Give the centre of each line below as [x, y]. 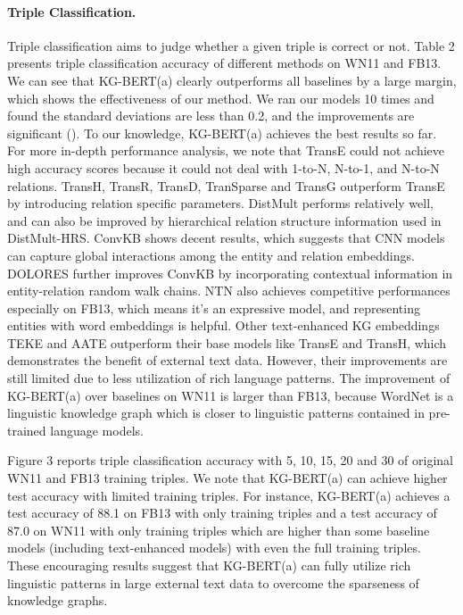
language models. [97, 430]
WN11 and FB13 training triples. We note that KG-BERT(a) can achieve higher [227, 478]
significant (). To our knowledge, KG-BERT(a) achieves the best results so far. [222, 133]
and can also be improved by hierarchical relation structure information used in [224, 220]
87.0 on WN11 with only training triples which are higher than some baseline [219, 530]
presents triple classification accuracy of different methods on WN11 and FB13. [224, 63]
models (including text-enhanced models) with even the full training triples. [214, 548]
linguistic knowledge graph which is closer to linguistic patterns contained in [216, 413]
